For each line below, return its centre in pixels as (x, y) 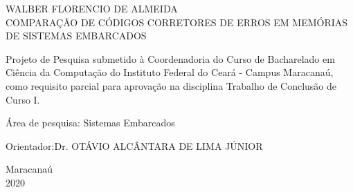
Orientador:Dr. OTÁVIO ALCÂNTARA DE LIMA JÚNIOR (134, 145)
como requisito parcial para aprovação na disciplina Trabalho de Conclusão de (171, 85)
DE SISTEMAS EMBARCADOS (76, 36)
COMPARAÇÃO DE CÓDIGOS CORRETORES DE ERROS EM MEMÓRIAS (177, 22)
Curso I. (23, 99)
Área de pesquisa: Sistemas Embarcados (90, 123)
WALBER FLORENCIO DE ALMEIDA (92, 8)
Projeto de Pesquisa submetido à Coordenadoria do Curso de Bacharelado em (170, 58)
